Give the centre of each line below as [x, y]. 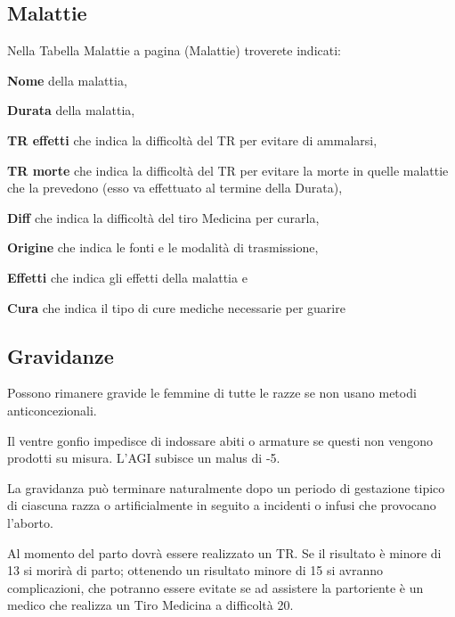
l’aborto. [30, 522]
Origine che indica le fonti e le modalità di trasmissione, [163, 247]
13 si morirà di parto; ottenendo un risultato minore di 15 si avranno [195, 570]
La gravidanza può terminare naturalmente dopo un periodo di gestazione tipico [226, 487]
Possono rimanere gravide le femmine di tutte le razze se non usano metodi [212, 393]
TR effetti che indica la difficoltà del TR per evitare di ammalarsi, [192, 140]
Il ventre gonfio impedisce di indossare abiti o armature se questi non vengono [220, 440]
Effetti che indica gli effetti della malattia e [127, 277]
